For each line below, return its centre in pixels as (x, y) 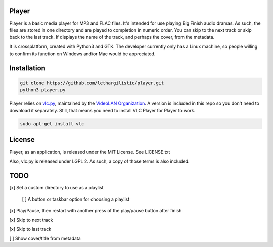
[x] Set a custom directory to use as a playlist (56, 187)
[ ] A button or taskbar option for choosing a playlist (76, 199)
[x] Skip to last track (30, 229)
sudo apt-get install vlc (52, 124)
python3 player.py (43, 90)
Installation (27, 68)
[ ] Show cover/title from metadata (45, 238)
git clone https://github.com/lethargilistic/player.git (92, 83)
